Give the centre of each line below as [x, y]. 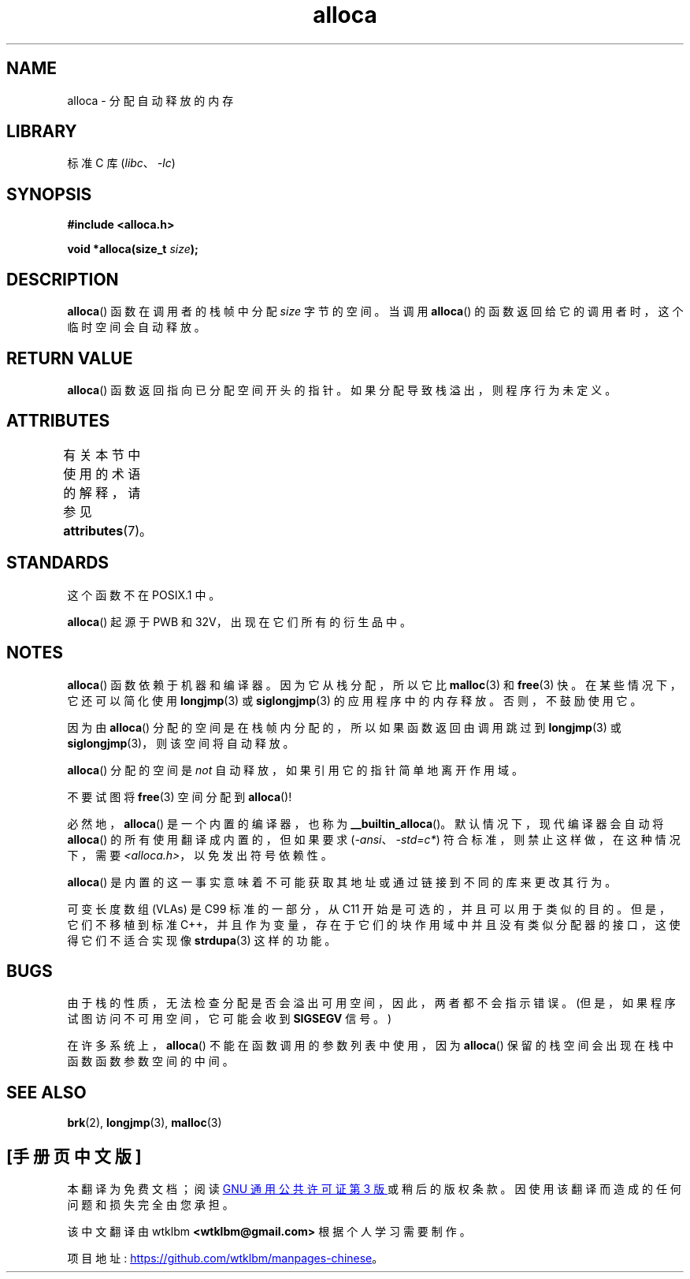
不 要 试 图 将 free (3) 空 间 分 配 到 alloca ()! [180, 796]
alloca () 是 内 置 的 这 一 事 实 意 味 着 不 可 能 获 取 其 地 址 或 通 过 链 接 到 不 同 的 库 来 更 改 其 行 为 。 [342, 882]
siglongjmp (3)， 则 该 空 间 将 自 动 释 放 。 [181, 743]
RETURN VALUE [70, 358]
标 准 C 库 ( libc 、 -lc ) [121, 163]
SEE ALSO [46, 1092]
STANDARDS [58, 563]
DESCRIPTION [63, 279]
